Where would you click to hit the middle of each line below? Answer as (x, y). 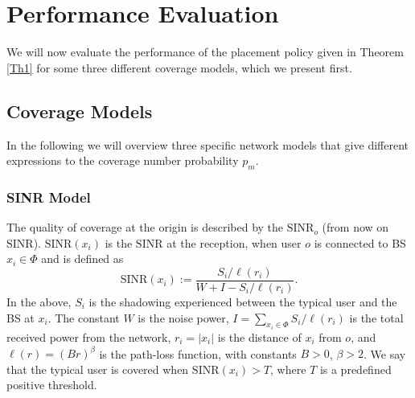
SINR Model (49, 197)
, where (288, 369)
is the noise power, (183, 317)
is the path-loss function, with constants (198, 353)
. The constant (84, 317)
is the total (376, 317)
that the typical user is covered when (98, 369)
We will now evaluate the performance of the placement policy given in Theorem (205, 52)
